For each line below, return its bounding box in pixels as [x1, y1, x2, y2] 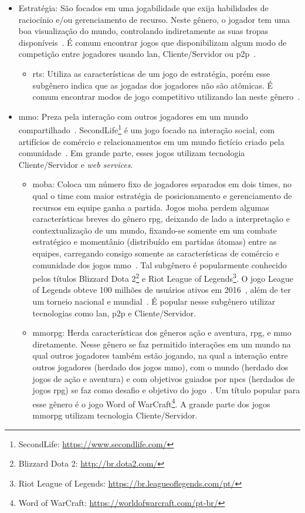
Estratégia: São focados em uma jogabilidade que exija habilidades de [18, 2, 269, 14]
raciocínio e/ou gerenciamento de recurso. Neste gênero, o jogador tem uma [18, 13, 290, 25]
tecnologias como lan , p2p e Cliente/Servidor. [32, 306, 196, 319]
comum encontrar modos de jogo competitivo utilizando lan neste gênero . [32, 90, 300, 103]
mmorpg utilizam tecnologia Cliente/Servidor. [32, 409, 198, 421]
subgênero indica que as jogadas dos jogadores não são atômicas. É [32, 79, 273, 91]
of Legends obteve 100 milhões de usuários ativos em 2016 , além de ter [32, 283, 291, 296]
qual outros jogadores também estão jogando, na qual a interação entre [32, 349, 288, 362]
